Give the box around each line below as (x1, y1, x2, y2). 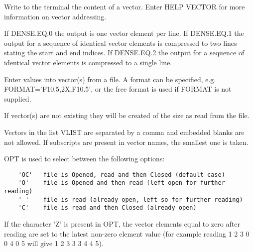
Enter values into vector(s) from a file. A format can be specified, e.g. (4, 74, 216, 84)
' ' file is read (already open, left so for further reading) (18, 196, 243, 203)
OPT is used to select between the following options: (4, 153, 165, 164)
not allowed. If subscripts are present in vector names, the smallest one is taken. (4, 136, 249, 147)
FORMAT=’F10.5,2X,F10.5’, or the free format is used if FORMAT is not (4, 84, 232, 94)
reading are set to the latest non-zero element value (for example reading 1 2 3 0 (4, 228, 250, 239)
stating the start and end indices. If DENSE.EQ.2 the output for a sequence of (4, 47, 245, 58)
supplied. (4, 93, 31, 104)
